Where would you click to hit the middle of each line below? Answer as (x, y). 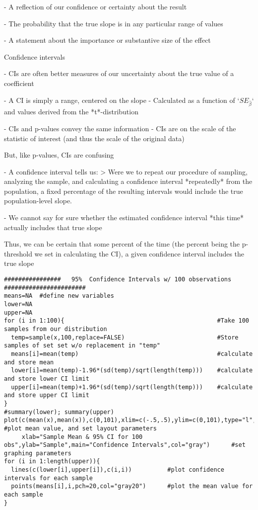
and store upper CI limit (47, 395)
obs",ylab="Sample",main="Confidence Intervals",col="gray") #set (125, 445)
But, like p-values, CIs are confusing (59, 155)
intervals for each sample (48, 478)
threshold (18, 253)
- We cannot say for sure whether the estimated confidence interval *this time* (124, 217)
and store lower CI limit (47, 379)
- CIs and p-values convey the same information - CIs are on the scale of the (120, 128)
